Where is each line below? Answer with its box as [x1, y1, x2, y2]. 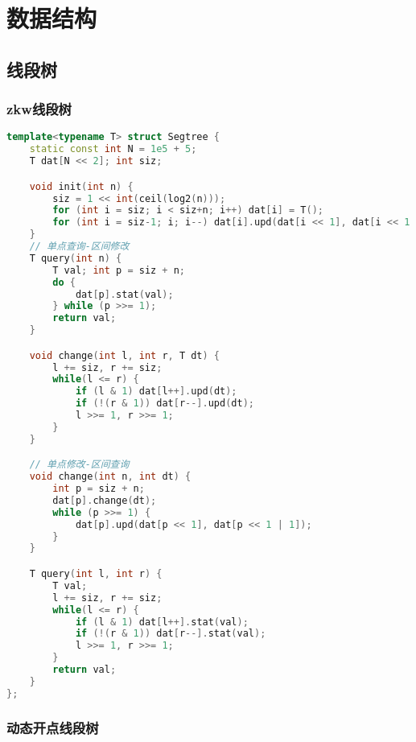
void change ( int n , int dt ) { [29, 471, 192, 483]
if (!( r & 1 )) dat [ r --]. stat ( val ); [75, 628, 266, 640]
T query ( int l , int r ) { [29, 568, 163, 579]
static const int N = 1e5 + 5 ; [29, 143, 197, 155]
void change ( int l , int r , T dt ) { [29, 349, 220, 361]
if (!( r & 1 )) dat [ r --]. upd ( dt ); [75, 398, 254, 410]
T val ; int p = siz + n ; [52, 264, 186, 276]
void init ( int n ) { [29, 180, 134, 192]
